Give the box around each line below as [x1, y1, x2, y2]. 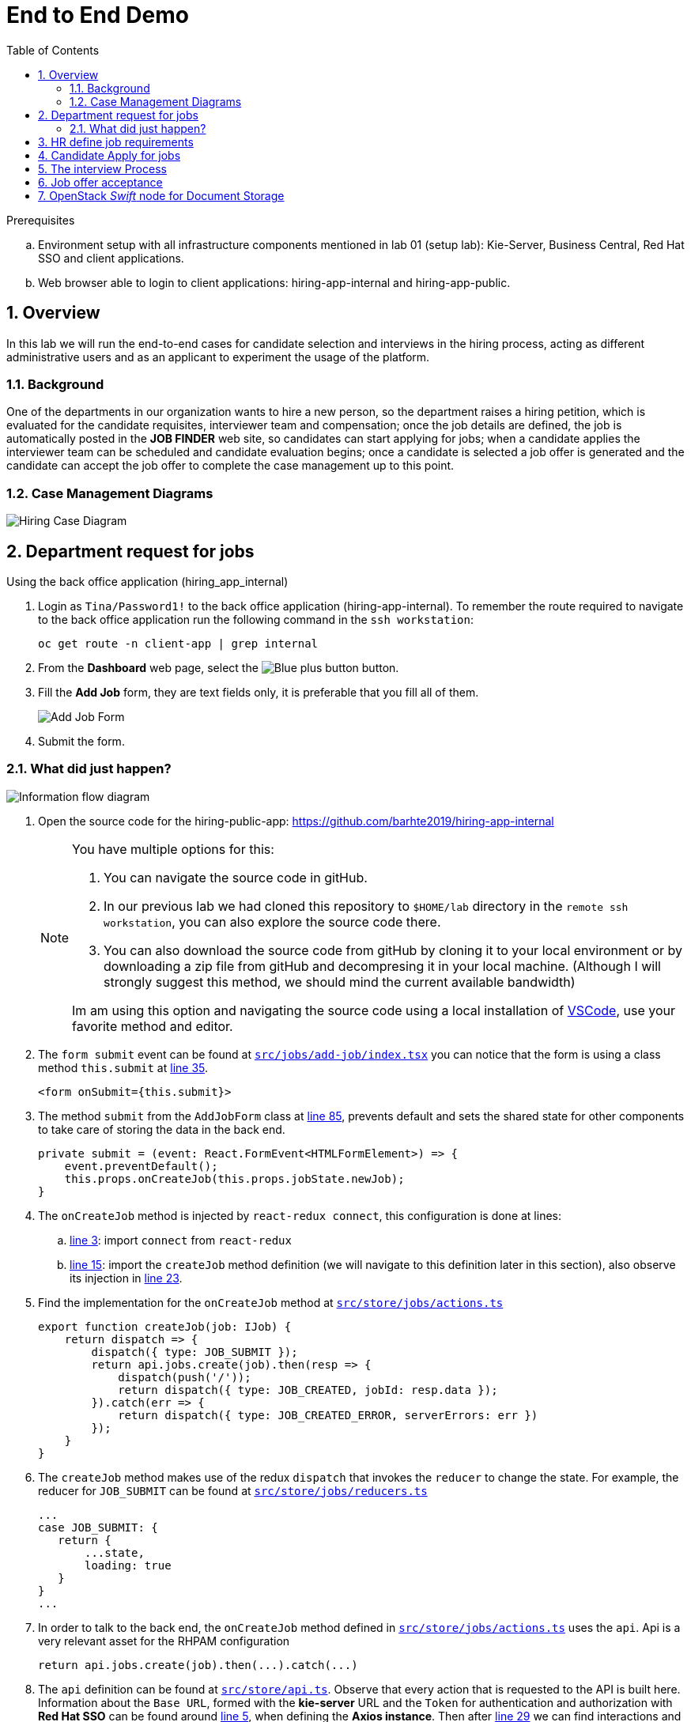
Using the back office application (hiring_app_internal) [6, 574, 289, 588]
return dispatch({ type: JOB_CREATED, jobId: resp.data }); [118, 1383, 498, 1396]
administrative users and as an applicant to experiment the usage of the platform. [6, 349, 430, 364]
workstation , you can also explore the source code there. [104, 913, 441, 930]
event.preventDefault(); [64, 1159, 218, 1173]
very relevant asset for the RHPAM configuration [38, 1633, 290, 1648]
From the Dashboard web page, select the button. [38, 660, 399, 674]
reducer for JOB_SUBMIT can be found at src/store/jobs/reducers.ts [38, 1483, 428, 1497]
